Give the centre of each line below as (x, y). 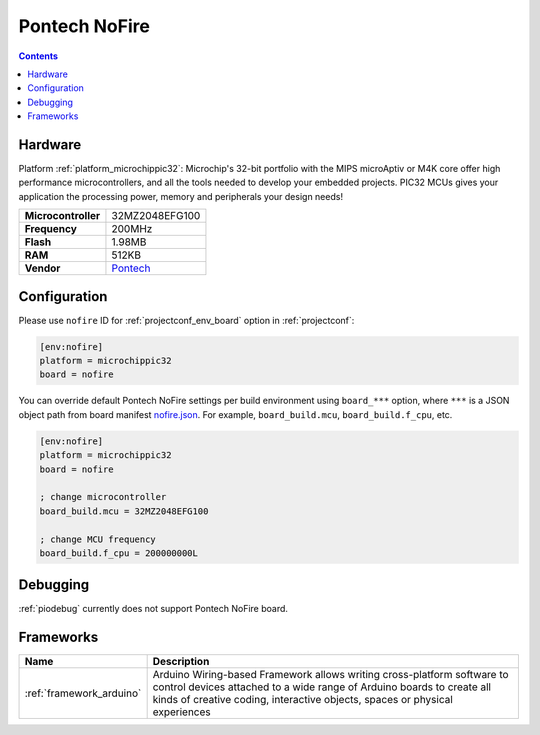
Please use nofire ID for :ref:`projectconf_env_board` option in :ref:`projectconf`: (186, 320)
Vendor (42, 268)
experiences (181, 712)
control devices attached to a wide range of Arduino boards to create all (322, 687)
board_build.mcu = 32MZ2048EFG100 (124, 511)
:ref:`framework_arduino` (83, 693)
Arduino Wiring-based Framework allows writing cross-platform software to (330, 675)
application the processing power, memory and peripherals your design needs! (181, 196)
